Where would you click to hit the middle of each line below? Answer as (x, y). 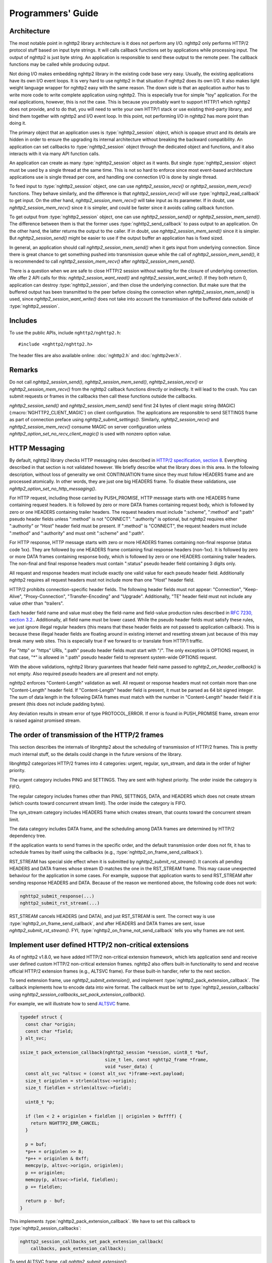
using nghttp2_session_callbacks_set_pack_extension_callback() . (77, 994)
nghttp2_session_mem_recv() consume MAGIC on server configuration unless (90, 426)
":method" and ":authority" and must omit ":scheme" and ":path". (77, 533)
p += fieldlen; (44, 1187)
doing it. (18, 123)
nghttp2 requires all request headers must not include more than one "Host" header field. (102, 580)
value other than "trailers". (37, 603)
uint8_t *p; (40, 1102)
